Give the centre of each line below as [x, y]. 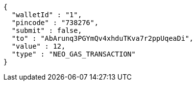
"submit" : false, [47, 30]
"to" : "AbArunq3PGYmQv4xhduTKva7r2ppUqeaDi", [102, 38]
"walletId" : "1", [47, 15]
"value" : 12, [38, 46]
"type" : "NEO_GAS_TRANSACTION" [73, 54]
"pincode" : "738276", [55, 23]
